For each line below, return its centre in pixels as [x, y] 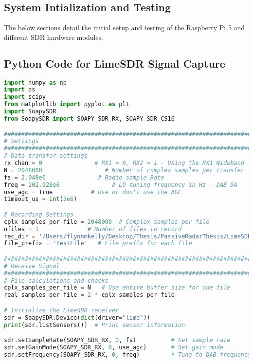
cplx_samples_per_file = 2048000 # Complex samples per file [107, 222]
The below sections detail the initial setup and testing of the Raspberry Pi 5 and [125, 27]
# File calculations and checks [56, 281]
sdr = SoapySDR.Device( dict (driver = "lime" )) [77, 317]
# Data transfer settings [46, 156]
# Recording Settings [39, 214]
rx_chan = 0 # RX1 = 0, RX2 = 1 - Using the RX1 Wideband [124, 163]
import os [20, 90]
